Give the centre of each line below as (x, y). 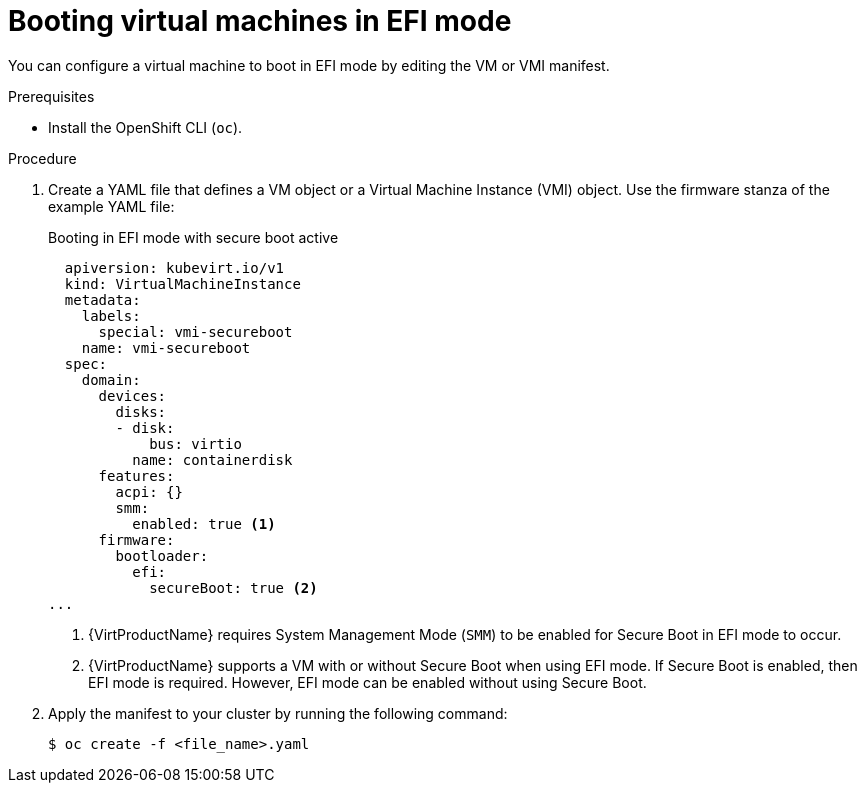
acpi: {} (149, 491)
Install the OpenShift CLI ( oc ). (145, 127)
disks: (141, 411)
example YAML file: (111, 206)
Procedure (42, 158)
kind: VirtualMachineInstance (182, 283)
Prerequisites (51, 96)
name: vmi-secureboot (166, 347)
